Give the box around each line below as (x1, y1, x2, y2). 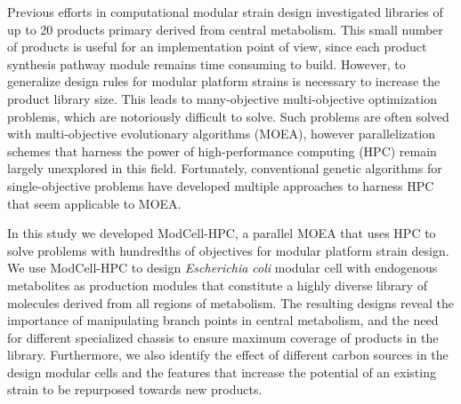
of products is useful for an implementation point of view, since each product (7, 37, 427, 56)
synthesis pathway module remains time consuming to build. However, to (7, 54, 406, 73)
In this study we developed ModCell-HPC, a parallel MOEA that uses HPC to (7, 224, 436, 242)
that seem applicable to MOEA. (7, 194, 182, 212)
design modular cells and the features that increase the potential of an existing (7, 362, 436, 381)
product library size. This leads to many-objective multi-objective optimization (7, 89, 437, 107)
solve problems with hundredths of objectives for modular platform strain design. (7, 241, 449, 259)
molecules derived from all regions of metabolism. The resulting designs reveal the (7, 293, 454, 312)
